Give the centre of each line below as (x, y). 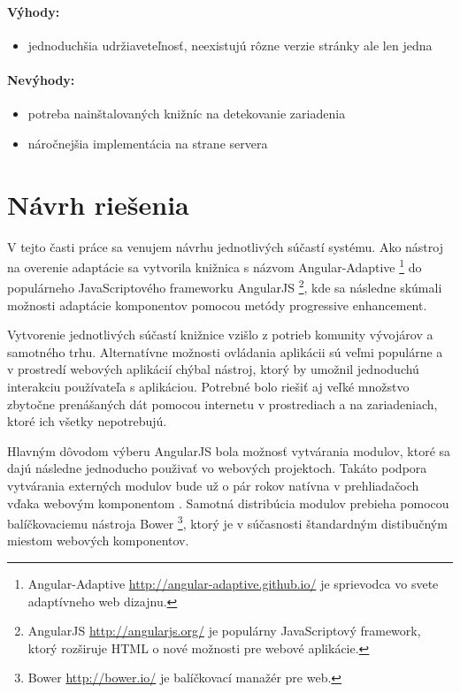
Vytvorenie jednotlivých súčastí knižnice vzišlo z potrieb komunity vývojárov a (220, 335)
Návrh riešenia (98, 204)
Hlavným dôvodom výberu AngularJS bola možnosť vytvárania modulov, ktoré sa (229, 450)
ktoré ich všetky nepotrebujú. (87, 421)
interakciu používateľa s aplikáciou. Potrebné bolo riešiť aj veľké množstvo (208, 386)
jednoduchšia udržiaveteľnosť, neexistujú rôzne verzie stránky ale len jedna (230, 45)
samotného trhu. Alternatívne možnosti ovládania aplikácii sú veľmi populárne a (225, 351)
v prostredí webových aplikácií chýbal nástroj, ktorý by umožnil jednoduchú (213, 369)
